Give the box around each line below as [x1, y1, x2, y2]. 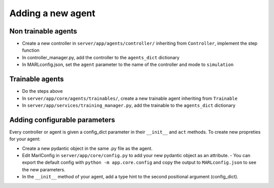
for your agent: [9, 136, 41, 142]
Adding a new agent [9, 8, 96, 19]
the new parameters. [22, 166, 65, 172]
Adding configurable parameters [9, 116, 115, 124]
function [22, 47, 40, 53]
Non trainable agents [9, 27, 77, 35]
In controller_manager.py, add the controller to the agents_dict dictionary [22, 54, 180, 60]
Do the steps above [22, 88, 63, 94]
